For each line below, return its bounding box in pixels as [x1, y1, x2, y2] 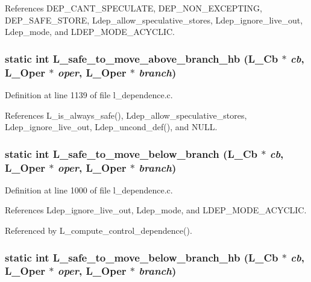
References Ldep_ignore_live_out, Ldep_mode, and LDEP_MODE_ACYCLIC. [5, 204, 307, 216]
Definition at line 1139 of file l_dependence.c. [5, 88, 173, 101]
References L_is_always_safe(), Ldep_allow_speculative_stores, [5, 108, 247, 121]
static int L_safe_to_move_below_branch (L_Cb [5, 146, 257, 161]
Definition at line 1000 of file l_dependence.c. [5, 183, 173, 196]
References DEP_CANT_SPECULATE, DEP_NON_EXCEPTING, [5, 2, 262, 14]
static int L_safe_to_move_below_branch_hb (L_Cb [5, 249, 278, 265]
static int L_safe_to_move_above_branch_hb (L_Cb [5, 51, 278, 66]
